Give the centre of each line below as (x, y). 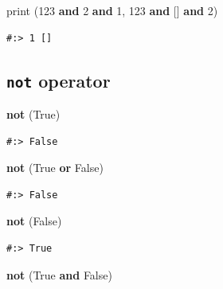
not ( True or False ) (55, 168)
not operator (59, 80)
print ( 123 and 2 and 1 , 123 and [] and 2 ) (112, 10)
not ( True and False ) (59, 274)
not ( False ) (34, 221)
